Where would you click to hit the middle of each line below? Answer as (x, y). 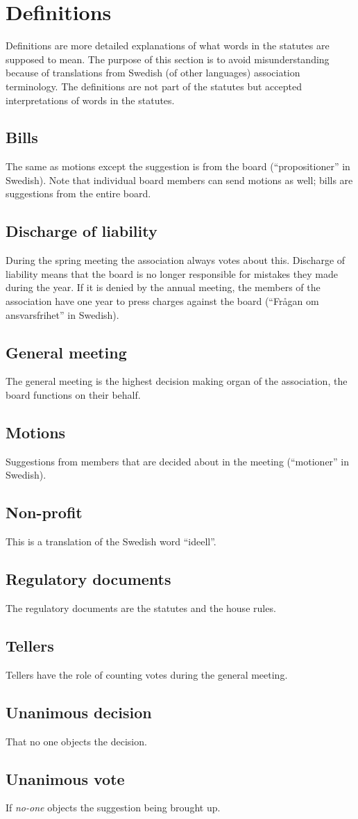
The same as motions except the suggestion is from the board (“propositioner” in (178, 166)
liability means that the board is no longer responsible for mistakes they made (172, 273)
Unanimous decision (79, 712)
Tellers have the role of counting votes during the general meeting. (147, 674)
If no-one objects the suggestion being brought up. (113, 808)
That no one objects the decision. (76, 741)
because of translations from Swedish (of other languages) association (153, 73)
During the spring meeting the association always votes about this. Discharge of (176, 260)
